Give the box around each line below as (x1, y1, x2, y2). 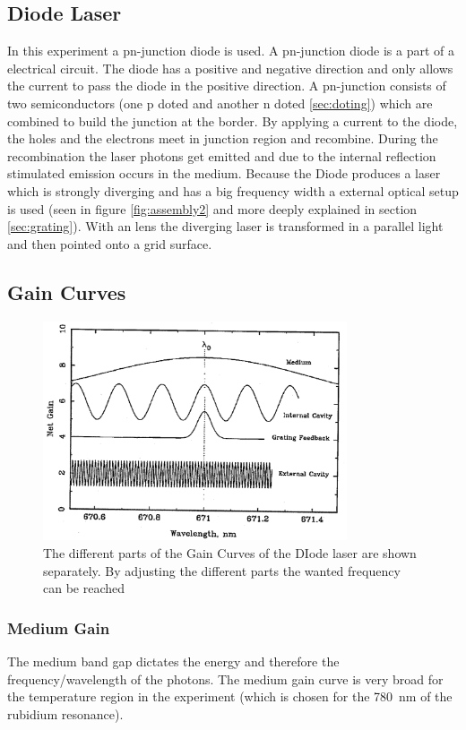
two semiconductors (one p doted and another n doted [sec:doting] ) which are (7, 93, 433, 112)
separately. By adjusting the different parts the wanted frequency (43, 561, 401, 580)
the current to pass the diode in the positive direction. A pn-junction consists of (7, 76, 446, 95)
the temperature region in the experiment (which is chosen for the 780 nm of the (7, 687, 453, 706)
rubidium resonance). (7, 704, 124, 723)
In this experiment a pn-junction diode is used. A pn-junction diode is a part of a (7, 41, 454, 60)
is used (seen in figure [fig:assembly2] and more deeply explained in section (7, 199, 418, 218)
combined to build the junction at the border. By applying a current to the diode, (7, 111, 458, 130)
